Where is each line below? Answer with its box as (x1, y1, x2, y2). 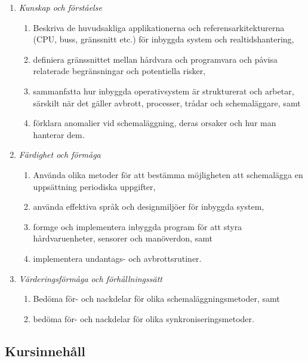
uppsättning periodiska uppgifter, (33, 180, 156, 192)
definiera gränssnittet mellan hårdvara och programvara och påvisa (33, 53, 278, 65)
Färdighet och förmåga (19, 148, 101, 161)
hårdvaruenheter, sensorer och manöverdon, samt (33, 232, 212, 244)
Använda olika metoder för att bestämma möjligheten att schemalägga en (33, 168, 303, 180)
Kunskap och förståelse (19, 1, 102, 13)
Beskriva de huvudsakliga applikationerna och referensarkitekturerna (33, 21, 285, 33)
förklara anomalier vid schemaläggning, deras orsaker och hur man (33, 117, 276, 129)
